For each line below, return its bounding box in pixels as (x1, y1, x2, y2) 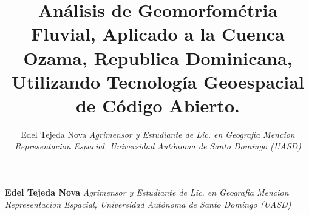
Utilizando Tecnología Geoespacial (12, 69, 304, 94)
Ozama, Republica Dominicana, (23, 45, 293, 70)
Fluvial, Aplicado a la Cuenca (31, 21, 285, 46)
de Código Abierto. (75, 92, 240, 117)
